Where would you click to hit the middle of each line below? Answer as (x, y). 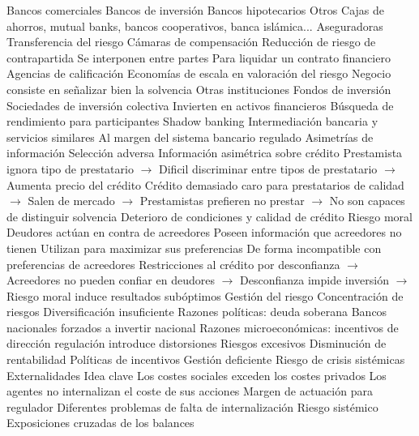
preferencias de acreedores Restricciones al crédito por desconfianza (173, 264)
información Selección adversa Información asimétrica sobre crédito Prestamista (205, 153)
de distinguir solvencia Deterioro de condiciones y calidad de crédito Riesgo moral (209, 216)
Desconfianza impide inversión (314, 280)
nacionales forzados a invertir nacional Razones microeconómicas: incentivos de (203, 327)
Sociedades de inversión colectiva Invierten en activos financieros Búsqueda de (200, 105)
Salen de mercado (71, 201)
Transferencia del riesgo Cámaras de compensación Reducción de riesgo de (191, 42)
